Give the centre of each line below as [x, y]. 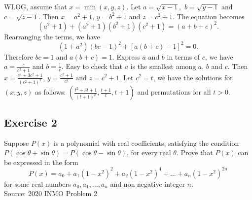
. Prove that [195, 152]
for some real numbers [37, 183]
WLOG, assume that [36, 6]
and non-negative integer [147, 183]
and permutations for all [174, 92]
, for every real [149, 152]
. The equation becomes [209, 16]
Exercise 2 [31, 122]
